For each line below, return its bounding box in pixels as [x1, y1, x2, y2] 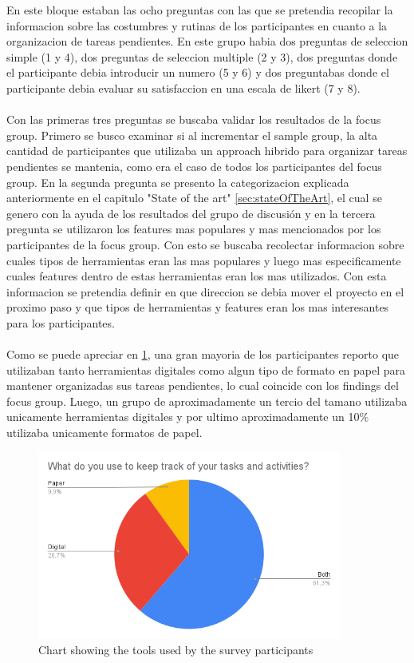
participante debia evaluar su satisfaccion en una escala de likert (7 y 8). [6, 79, 361, 96]
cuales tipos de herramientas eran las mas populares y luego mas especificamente [6, 252, 401, 268]
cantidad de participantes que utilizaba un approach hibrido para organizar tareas [6, 142, 408, 159]
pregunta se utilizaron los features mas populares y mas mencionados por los [6, 220, 381, 237]
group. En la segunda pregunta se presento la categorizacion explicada [6, 173, 349, 190]
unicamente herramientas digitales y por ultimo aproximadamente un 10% [6, 408, 369, 425]
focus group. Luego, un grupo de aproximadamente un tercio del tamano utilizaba [6, 392, 408, 409]
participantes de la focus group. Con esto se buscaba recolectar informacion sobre [6, 236, 404, 252]
